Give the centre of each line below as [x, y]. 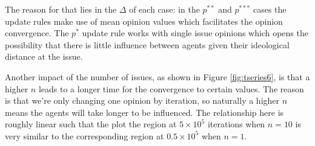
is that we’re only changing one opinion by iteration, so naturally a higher [142, 100]
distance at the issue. [44, 56]
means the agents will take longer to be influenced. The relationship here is [144, 112]
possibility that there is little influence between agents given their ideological [147, 44]
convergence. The [37, 33]
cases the [270, 9]
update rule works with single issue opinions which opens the [195, 33]
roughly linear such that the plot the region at [91, 124]
